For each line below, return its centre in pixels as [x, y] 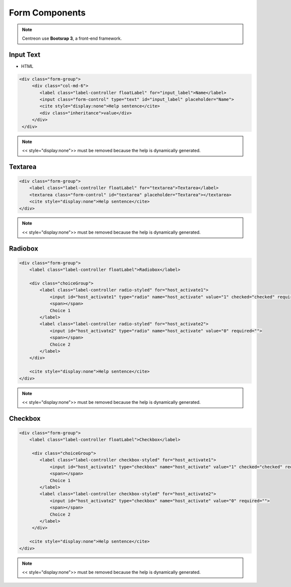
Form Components [47, 13]
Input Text [25, 55]
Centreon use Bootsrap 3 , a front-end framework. [72, 38]
